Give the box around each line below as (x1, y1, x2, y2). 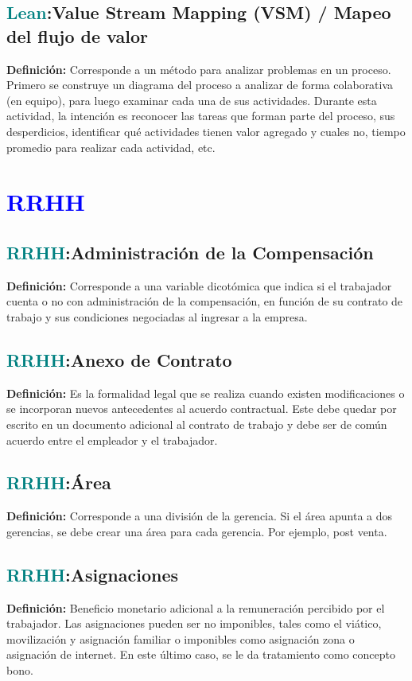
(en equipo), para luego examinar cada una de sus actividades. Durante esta (6, 91, 377, 108)
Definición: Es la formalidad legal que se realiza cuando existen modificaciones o (6, 384, 405, 401)
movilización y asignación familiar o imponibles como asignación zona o (6, 630, 355, 647)
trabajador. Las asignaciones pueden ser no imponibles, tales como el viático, (6, 615, 382, 632)
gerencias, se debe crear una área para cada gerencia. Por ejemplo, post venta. (6, 523, 387, 539)
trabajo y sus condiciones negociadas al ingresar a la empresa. (6, 308, 308, 325)
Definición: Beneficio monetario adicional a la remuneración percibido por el (6, 599, 385, 616)
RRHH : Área (6, 470, 111, 495)
